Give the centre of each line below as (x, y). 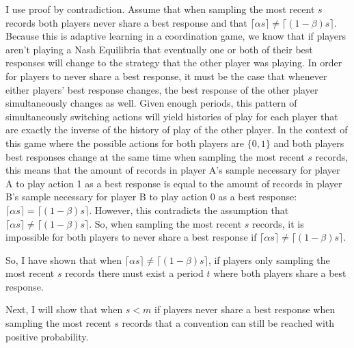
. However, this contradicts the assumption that (189, 210)
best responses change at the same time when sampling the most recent (155, 156)
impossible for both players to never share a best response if (131, 237)
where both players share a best (280, 273)
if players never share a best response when (245, 309)
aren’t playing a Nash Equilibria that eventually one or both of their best (159, 49)
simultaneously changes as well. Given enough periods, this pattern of (151, 103)
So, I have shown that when (64, 259)
